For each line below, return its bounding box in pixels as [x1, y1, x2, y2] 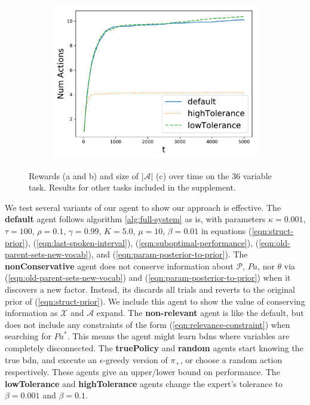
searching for [5, 330, 51, 342]
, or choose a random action [180, 353, 283, 366]
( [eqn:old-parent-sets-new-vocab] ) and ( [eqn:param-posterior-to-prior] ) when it [5, 271, 291, 284]
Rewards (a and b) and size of [29, 169, 139, 182]
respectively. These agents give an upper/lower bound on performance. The [5, 365, 280, 378]
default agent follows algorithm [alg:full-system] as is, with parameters [5, 213, 266, 225]
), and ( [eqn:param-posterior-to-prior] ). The [88, 248, 248, 260]
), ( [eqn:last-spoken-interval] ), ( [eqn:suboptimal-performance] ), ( [24, 236, 259, 248]
